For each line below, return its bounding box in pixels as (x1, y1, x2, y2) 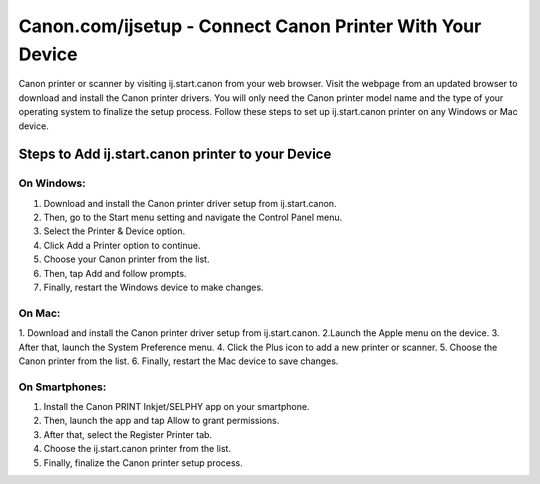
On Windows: (18, 176, 86, 190)
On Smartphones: (18, 380, 107, 394)
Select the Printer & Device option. (43, 225, 185, 237)
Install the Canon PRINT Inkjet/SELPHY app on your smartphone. (43, 401, 310, 413)
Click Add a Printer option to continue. (43, 239, 201, 251)
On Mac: (18, 306, 61, 320)
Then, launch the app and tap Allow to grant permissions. (43, 415, 280, 427)
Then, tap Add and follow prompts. (43, 267, 187, 279)
